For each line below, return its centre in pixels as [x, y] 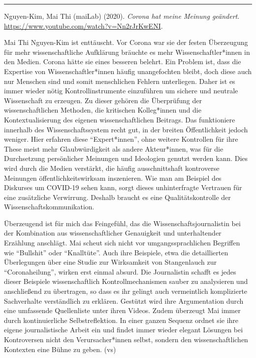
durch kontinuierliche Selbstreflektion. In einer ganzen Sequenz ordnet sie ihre [121, 320]
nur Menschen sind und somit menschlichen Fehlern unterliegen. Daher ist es [120, 81]
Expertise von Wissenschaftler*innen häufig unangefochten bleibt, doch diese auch [128, 71]
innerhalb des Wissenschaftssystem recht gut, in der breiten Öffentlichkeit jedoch [126, 129]
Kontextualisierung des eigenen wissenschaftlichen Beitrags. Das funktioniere [120, 119]
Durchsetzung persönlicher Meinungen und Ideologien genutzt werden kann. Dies [126, 158]
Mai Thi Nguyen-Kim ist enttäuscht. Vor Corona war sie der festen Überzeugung [126, 42]
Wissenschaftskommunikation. [49, 207]
